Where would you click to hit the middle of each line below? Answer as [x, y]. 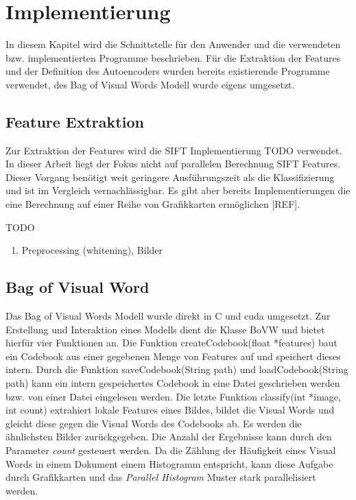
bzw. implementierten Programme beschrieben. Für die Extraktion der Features [173, 57]
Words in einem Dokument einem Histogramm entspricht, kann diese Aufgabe [169, 463]
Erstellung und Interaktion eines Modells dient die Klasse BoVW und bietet [165, 329]
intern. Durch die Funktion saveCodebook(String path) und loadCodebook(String [177, 369]
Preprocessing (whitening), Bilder [92, 250]
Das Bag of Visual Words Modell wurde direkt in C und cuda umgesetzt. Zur [168, 316]
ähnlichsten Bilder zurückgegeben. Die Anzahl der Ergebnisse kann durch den [169, 437]
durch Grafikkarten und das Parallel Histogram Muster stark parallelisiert [161, 477]
